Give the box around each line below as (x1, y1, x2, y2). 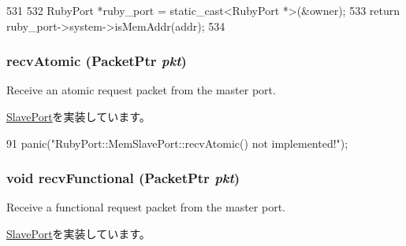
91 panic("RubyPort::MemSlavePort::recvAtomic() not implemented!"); (6, 134, 348, 151)
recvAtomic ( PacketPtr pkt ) (6, 51, 187, 71)
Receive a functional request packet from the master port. (6, 199, 285, 215)
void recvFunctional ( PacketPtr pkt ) (6, 168, 240, 188)
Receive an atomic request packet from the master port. (6, 82, 276, 98)
